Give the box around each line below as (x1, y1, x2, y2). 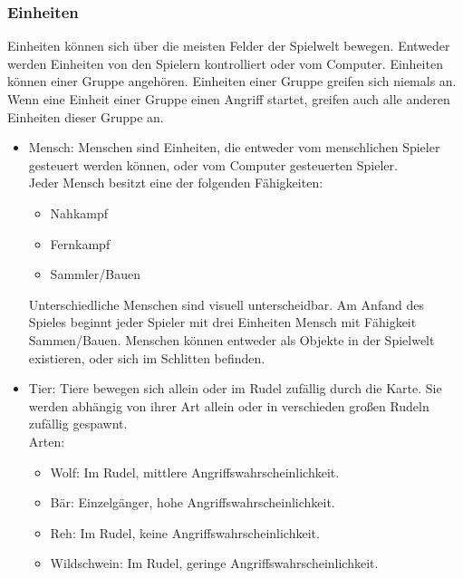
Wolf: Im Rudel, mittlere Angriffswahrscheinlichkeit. (50, 462, 340, 481)
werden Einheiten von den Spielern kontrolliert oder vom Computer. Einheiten (7, 53, 443, 72)
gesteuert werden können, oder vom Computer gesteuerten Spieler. (28, 155, 398, 174)
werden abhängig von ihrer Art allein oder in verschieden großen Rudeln (28, 396, 429, 415)
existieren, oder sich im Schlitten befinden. (28, 348, 265, 367)
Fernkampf (50, 234, 111, 253)
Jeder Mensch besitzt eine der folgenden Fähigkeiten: (28, 173, 323, 192)
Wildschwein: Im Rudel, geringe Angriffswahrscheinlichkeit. (50, 554, 379, 573)
